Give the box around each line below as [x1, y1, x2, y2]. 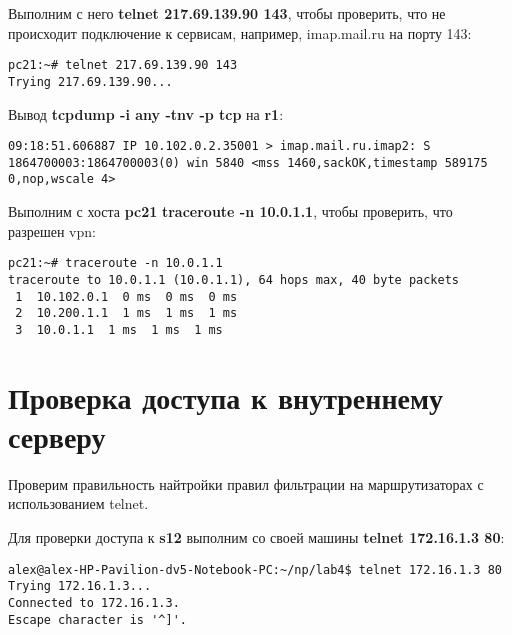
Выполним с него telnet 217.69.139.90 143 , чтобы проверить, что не [8, 3, 446, 23]
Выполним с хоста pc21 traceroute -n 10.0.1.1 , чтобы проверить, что [8, 201, 453, 222]
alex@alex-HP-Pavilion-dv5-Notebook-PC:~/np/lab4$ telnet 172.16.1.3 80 [8, 562, 502, 577]
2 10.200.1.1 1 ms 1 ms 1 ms [15, 306, 238, 321]
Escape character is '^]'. [8, 612, 187, 627]
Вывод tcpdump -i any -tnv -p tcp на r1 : [8, 103, 284, 124]
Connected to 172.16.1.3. [8, 595, 180, 610]
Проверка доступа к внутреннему [8, 376, 444, 417]
